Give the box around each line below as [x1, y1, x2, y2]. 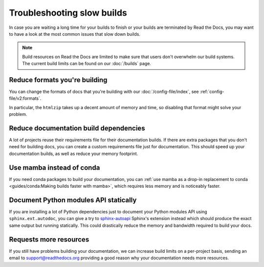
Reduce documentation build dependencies [9, 124, 145, 132]
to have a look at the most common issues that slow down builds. [9, 31, 140, 37]
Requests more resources [9, 235, 89, 244]
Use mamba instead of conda [9, 163, 100, 172]
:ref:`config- [199, 89, 224, 95]
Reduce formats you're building [9, 76, 108, 84]
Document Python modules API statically [9, 196, 137, 204]
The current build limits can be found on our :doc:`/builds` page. [22, 61, 152, 67]
